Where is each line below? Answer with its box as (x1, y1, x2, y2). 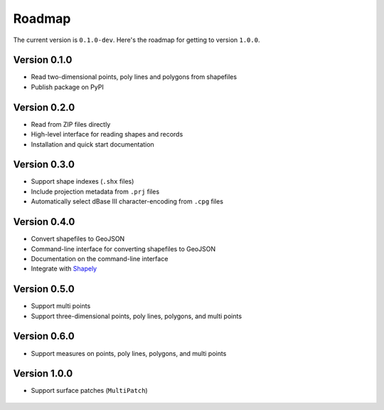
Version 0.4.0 (13, 216, 75, 228)
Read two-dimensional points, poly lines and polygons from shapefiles (31, 73, 238, 81)
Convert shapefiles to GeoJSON (31, 235, 125, 243)
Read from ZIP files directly (31, 120, 111, 128)
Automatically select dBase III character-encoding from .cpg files (31, 197, 224, 206)
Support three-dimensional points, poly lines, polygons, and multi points (31, 312, 242, 320)
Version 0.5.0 (13, 283, 75, 295)
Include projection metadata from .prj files (31, 187, 160, 196)
